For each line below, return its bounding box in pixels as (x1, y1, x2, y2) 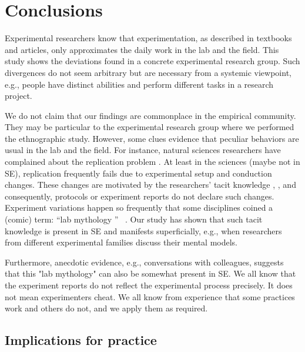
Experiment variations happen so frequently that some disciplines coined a (5, 201, 273, 214)
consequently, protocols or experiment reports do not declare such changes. (5, 190, 274, 202)
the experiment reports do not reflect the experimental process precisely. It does (5, 279, 293, 291)
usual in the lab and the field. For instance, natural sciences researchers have (5, 144, 281, 156)
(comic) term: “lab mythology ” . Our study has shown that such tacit (5, 213, 263, 225)
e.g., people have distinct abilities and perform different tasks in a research (5, 78, 274, 90)
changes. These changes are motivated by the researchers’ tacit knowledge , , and (5, 178, 296, 191)
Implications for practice (5, 331, 157, 349)
